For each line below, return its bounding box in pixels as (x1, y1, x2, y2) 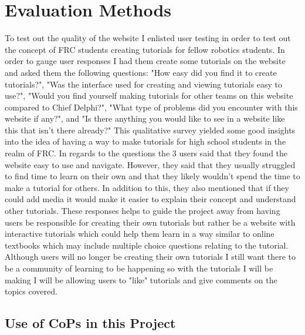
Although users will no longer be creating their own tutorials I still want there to (5, 250, 296, 263)
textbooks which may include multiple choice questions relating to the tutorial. (5, 239, 289, 251)
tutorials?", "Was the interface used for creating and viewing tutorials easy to (5, 78, 283, 90)
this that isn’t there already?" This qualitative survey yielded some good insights (5, 123, 296, 136)
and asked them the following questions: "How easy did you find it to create (5, 66, 277, 78)
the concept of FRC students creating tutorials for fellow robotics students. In (5, 43, 285, 55)
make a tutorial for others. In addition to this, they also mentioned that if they (5, 181, 289, 193)
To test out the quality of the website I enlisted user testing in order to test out (5, 32, 291, 44)
